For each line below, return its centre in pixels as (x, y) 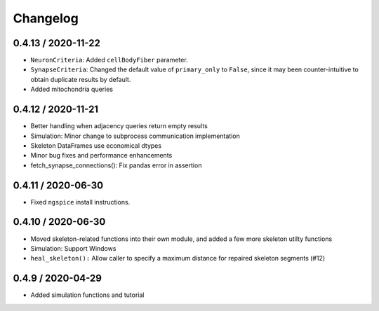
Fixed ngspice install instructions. (80, 202)
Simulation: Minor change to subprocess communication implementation (135, 136)
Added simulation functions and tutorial (87, 295)
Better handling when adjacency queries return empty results (119, 126)
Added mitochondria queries (72, 89)
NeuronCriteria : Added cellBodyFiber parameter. (109, 60)
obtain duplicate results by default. (81, 79)
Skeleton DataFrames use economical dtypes (96, 145)
